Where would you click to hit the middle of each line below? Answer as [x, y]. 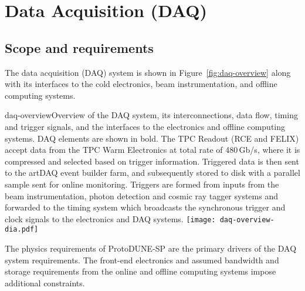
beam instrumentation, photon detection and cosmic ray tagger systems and [141, 195]
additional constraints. [45, 282]
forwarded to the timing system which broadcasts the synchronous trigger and [145, 207]
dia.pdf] [22, 230]
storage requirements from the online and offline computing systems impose [140, 271]
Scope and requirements [79, 47]
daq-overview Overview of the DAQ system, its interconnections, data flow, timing [151, 115]
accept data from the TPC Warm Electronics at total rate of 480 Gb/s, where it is [152, 150]
